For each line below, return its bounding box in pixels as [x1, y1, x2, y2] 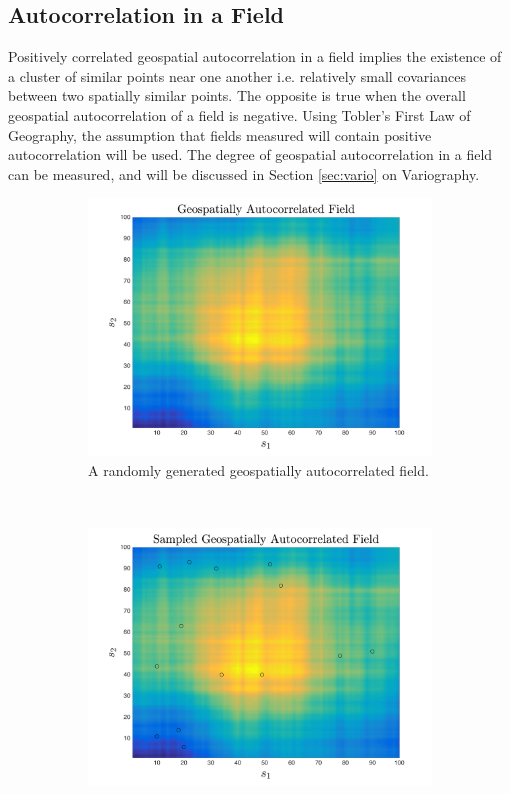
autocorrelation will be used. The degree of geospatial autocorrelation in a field [8, 144, 493, 165]
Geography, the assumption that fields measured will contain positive [8, 124, 432, 145]
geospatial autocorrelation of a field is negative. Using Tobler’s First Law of [8, 104, 471, 125]
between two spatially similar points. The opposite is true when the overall [8, 85, 466, 106]
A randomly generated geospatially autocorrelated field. [88, 459, 429, 480]
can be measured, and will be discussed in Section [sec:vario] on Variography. [8, 163, 480, 184]
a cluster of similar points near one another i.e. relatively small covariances [8, 65, 466, 86]
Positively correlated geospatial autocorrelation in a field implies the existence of [8, 46, 502, 67]
